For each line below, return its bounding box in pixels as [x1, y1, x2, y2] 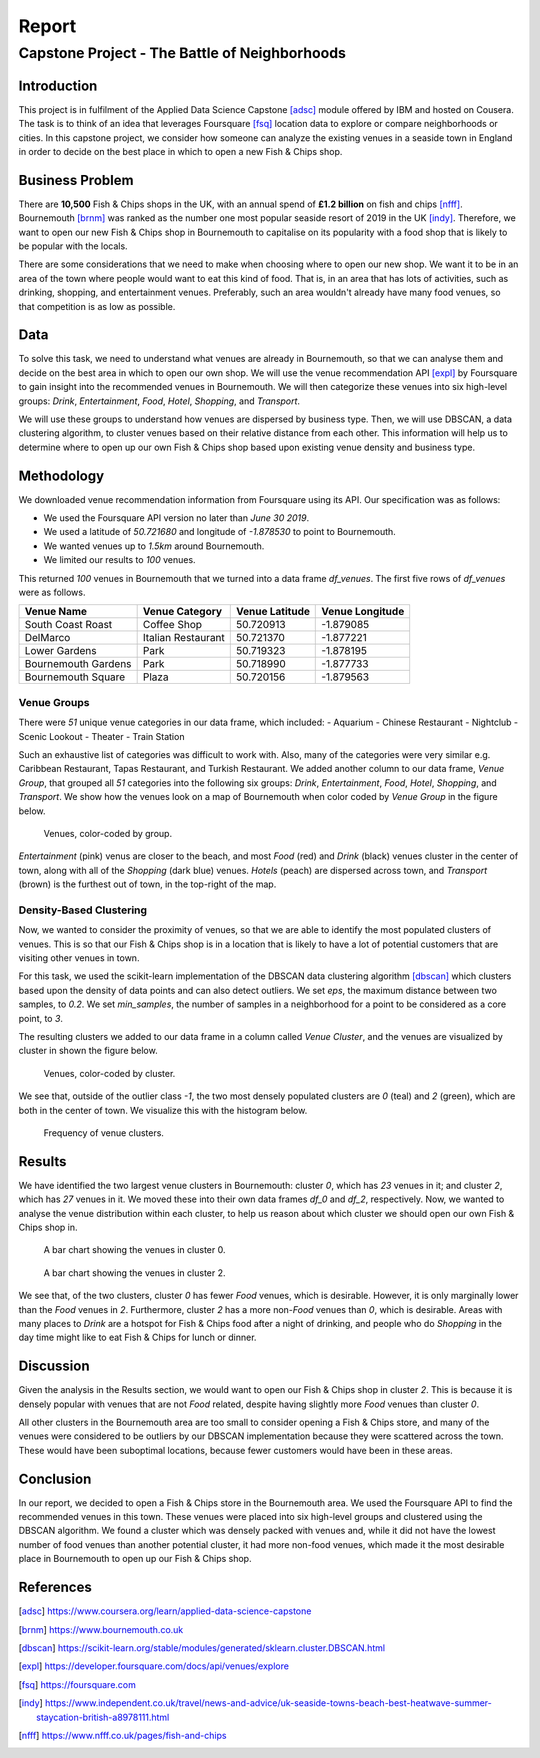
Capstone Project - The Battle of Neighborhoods [18, 44, 347, 62]
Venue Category [142, 605, 223, 619]
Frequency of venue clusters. [43, 1126, 165, 1139]
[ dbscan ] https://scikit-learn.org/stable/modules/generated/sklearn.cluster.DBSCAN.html [18, 1641, 385, 1654]
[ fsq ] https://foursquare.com [18, 1678, 137, 1690]
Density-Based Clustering [18, 903, 148, 917]
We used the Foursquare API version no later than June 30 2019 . [43, 512, 310, 524]
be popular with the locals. [18, 240, 129, 252]
